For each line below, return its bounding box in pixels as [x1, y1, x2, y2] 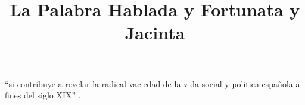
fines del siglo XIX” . [5, 89, 81, 101]
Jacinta [125, 20, 185, 45]
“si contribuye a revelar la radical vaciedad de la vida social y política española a [5, 77, 300, 89]
